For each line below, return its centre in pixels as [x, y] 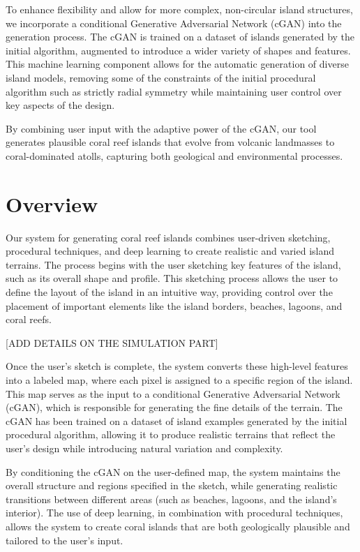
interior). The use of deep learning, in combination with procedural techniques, [174, 513]
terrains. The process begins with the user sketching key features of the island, [173, 264]
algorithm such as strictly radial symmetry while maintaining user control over [174, 91]
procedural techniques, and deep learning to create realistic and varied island [170, 251]
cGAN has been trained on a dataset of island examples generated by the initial [177, 420]
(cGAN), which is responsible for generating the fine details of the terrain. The [174, 407]
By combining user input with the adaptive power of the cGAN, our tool [161, 128]
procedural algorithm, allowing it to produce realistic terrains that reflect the [171, 434]
